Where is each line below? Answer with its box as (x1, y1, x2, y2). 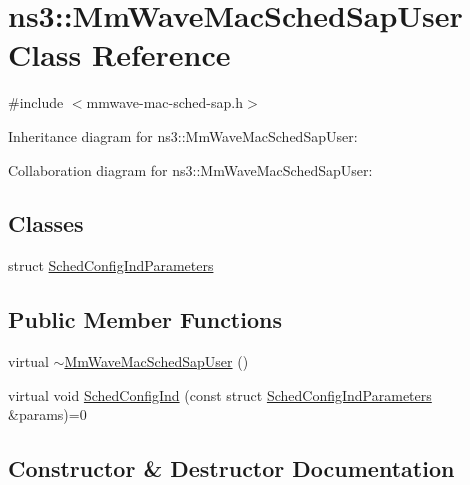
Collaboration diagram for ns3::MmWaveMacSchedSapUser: (8, 159, 373, 180)
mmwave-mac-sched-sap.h (86, 92, 243, 113)
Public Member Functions (8, 304, 282, 335)
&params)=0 (8, 404, 87, 425)
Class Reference (8, 34, 231, 75)
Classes (8, 208, 84, 239)
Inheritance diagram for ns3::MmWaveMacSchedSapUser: (8, 125, 358, 146)
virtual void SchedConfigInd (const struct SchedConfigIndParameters (8, 384, 432, 405)
